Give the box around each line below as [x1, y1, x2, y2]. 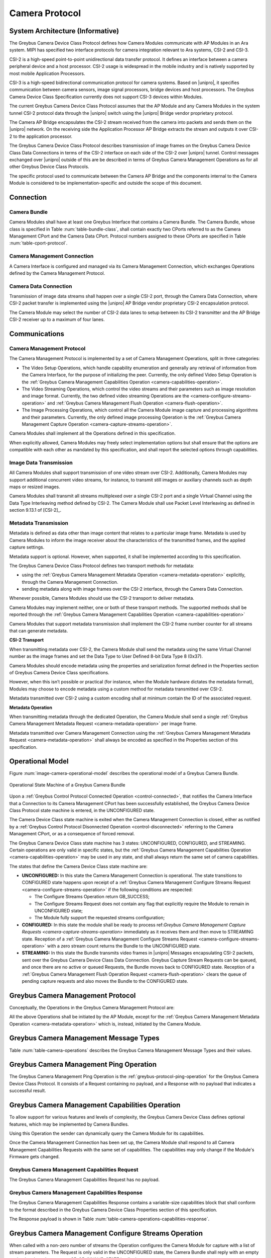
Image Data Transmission [9, 459, 73, 466]
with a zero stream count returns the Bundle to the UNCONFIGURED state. [47, 943, 201, 949]
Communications [9, 330, 65, 338]
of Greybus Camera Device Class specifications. [9, 669, 110, 675]
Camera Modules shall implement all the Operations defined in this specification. [9, 430, 176, 436]
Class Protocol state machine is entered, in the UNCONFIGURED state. [9, 807, 155, 813]
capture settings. [9, 544, 45, 551]
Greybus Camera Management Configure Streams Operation [9, 1229, 203, 1237]
